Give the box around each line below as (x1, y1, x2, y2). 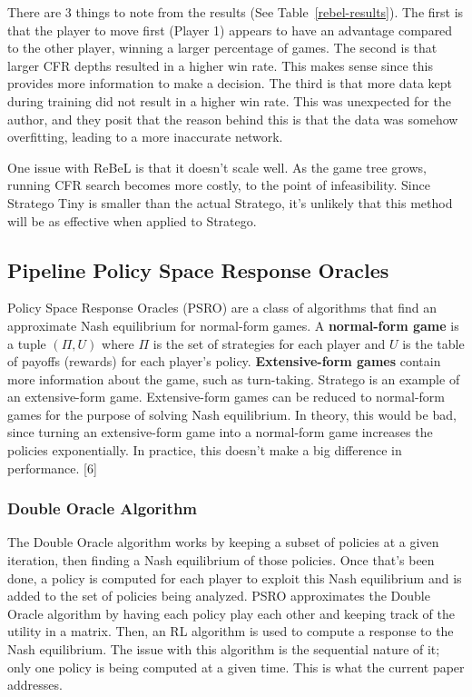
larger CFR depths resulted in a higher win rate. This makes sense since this (7, 55, 433, 75)
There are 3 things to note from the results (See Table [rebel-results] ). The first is (7, 3, 464, 21)
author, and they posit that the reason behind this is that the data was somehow (7, 109, 458, 128)
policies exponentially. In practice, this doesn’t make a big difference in (7, 441, 402, 460)
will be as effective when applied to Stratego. (7, 211, 257, 230)
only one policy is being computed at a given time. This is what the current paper (7, 657, 465, 676)
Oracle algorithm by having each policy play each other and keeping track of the (7, 603, 455, 622)
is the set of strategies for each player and (152, 334, 386, 353)
